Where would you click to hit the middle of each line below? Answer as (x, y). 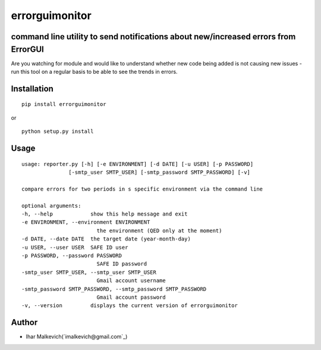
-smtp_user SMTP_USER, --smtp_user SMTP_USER (89, 272)
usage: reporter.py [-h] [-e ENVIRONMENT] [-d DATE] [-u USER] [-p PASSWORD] (138, 164)
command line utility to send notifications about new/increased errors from (153, 37)
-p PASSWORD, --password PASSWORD (72, 255)
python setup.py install (58, 132)
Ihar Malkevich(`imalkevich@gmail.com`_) (77, 337)
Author (24, 322)
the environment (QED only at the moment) (159, 230)
